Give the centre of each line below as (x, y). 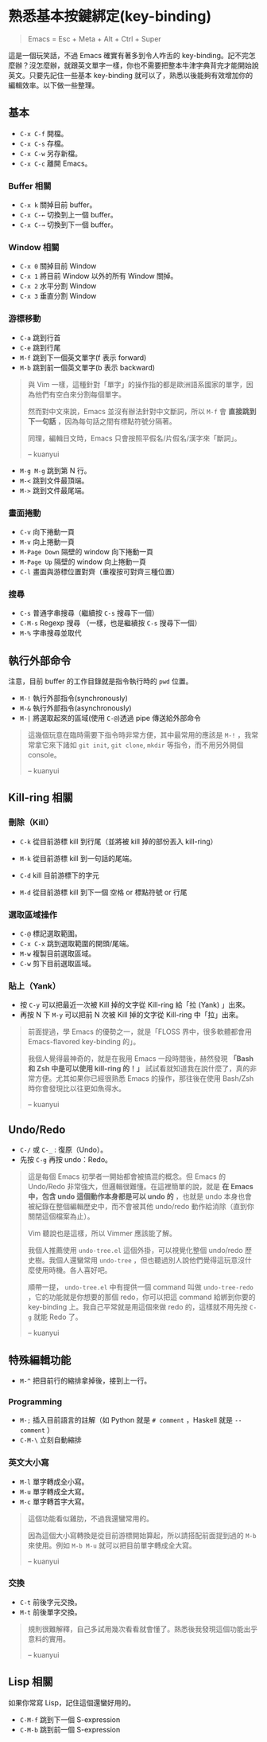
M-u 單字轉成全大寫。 (54, 1491)
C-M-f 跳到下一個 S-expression (70, 1719)
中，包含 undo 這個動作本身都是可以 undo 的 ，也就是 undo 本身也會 (140, 1196)
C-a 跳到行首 (40, 337)
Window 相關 (34, 247)
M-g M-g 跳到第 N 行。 (55, 470)
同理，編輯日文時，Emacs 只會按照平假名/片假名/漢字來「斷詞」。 (134, 438)
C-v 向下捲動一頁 (47, 531)
